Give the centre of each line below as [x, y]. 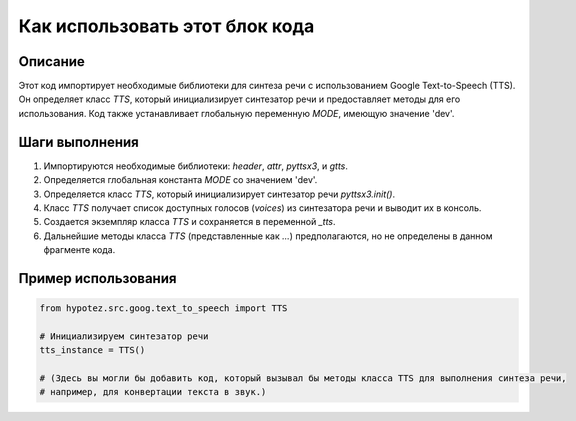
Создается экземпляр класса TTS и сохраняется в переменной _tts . [189, 222]
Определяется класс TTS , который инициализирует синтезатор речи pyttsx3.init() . [219, 194]
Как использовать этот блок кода [166, 26]
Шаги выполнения [78, 141]
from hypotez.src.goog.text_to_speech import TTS [163, 308]
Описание [51, 61]
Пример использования [97, 278]
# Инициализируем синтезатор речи [124, 336]
